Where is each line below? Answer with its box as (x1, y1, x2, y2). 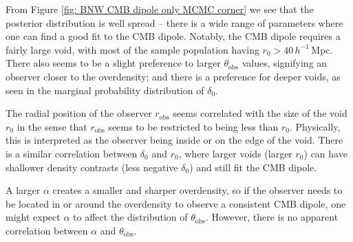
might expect (6, 210, 61, 224)
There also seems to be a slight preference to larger (6, 56, 221, 70)
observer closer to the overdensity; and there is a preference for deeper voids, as (6, 69, 341, 83)
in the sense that (17, 119, 87, 133)
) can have (303, 146, 347, 160)
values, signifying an (242, 56, 328, 70)
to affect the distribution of (73, 210, 188, 224)
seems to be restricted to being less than (108, 119, 279, 133)
